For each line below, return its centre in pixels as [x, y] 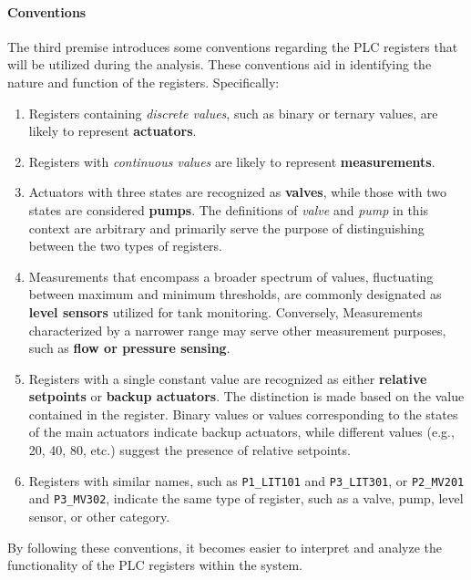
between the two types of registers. [126, 246]
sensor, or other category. [99, 516]
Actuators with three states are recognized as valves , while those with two [238, 192]
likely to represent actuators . [113, 131]
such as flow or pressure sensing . [129, 348]
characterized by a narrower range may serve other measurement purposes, [237, 330]
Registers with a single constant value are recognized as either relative [228, 378]
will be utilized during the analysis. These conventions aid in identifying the [220, 64]
